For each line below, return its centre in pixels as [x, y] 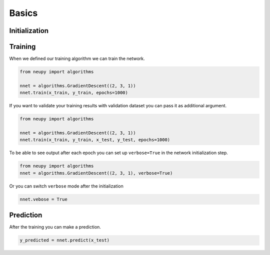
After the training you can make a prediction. [55, 227]
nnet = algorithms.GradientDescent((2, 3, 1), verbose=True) [96, 173]
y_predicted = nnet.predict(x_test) [65, 240]
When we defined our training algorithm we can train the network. [77, 59]
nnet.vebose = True [43, 199]
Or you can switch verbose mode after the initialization [66, 186]
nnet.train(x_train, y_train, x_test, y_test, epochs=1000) [95, 140]
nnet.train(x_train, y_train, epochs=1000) [74, 93]
